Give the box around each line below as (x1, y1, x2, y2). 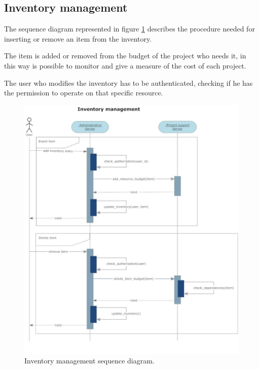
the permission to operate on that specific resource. (4, 87, 163, 98)
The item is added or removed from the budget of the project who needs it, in (4, 50, 246, 61)
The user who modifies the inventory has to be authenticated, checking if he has (4, 77, 253, 88)
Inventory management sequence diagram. (24, 355, 155, 366)
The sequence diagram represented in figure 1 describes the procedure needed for (4, 23, 255, 34)
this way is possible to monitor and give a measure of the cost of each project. (4, 60, 246, 71)
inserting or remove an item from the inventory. (4, 33, 152, 44)
